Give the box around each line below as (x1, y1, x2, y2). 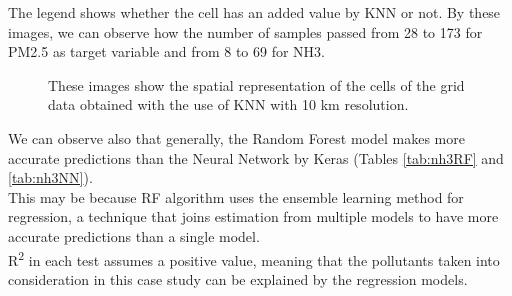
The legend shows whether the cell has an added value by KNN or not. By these (8, 2, 501, 22)
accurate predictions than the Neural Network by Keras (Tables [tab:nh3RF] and (8, 147, 504, 168)
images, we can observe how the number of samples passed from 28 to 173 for (8, 21, 483, 42)
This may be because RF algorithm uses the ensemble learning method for (8, 186, 464, 207)
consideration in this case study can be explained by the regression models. (8, 268, 468, 289)
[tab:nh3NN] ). (8, 167, 93, 188)
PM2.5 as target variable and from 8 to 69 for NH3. (8, 41, 325, 62)
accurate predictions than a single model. (8, 225, 260, 246)
